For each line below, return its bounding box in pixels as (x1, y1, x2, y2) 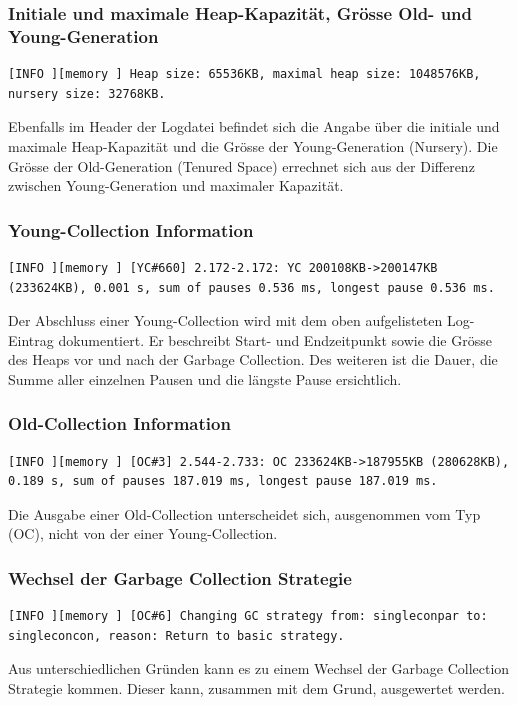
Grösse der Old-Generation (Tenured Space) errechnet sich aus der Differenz (8, 155, 475, 176)
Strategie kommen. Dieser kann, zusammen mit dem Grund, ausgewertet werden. (8, 678, 505, 699)
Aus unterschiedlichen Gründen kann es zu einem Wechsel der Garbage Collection (8, 658, 510, 679)
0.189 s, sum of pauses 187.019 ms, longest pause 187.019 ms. (8, 474, 438, 489)
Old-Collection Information (8, 411, 231, 436)
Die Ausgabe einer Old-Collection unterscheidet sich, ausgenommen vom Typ (8, 503, 481, 524)
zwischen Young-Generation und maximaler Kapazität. (8, 175, 344, 196)
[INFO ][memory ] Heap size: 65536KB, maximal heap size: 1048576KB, (8, 67, 481, 82)
